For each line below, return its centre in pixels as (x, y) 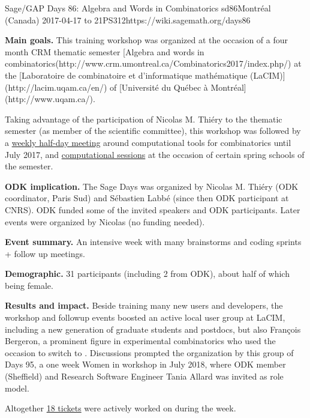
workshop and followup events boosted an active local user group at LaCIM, (145, 317)
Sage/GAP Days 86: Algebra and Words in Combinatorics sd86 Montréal (138, 8)
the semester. (29, 166)
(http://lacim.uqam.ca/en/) (56, 87)
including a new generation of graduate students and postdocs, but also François (153, 329)
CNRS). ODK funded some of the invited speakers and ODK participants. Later (153, 209)
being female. (29, 285)
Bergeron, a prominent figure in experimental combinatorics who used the (140, 341)
